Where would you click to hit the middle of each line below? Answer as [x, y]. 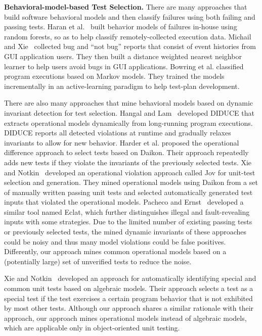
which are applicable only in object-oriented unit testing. [92, 328]
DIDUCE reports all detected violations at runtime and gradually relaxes [118, 133]
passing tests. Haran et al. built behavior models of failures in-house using [121, 27]
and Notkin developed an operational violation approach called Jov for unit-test [130, 172]
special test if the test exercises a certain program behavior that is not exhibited [128, 298]
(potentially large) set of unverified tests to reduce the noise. [98, 261]
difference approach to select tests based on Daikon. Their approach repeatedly [126, 152]
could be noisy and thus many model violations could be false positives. [115, 241]
